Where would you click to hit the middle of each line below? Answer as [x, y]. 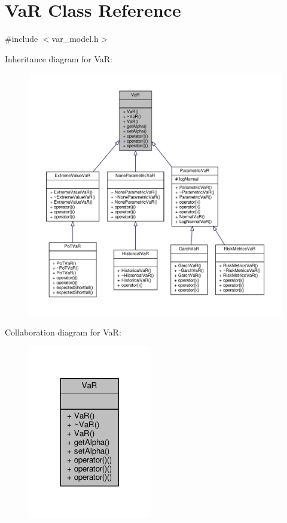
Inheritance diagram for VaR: [59, 58]
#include [22, 39]
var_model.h [75, 39]
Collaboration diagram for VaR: [63, 332]
